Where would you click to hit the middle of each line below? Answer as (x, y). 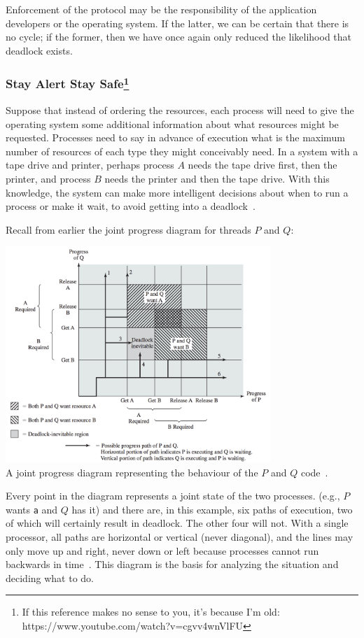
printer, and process (48, 179)
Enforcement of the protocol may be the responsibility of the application (161, 9)
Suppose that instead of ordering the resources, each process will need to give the (180, 110)
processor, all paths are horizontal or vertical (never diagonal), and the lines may (180, 536)
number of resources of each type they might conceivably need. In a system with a (182, 151)
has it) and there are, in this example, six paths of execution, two (212, 509)
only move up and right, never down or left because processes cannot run (162, 550)
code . (314, 472)
